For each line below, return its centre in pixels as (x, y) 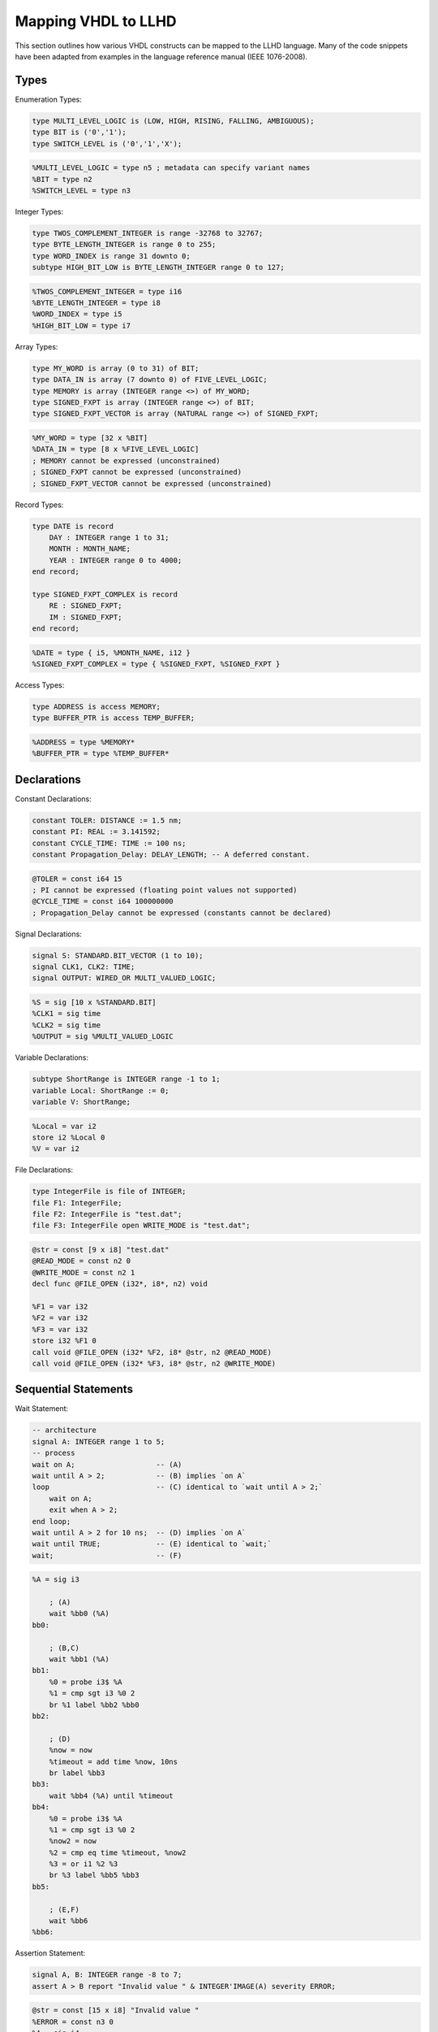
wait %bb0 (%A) (79, 1614)
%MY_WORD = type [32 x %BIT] (90, 438)
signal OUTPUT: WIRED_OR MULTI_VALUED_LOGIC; (124, 978)
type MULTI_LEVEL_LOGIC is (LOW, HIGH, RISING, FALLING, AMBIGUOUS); (173, 121)
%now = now (71, 1750)
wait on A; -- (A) (107, 1464)
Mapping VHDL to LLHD (96, 21)
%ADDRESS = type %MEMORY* (84, 742)
